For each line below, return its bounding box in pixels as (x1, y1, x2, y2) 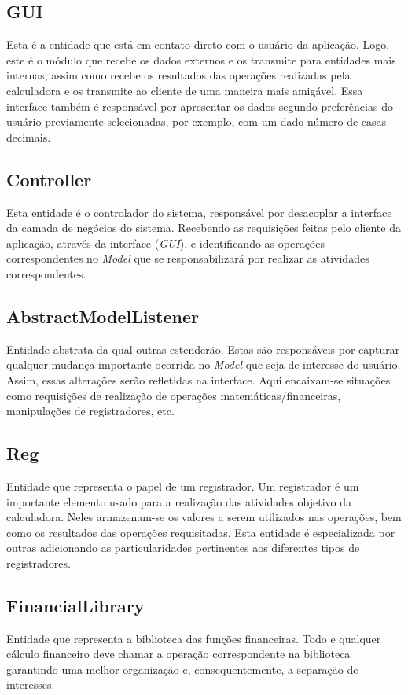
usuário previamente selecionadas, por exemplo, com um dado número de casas (6, 113, 387, 130)
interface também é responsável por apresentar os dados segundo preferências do (6, 97, 393, 114)
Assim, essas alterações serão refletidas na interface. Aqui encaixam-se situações (6, 371, 391, 388)
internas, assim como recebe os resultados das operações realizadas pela (6, 67, 351, 83)
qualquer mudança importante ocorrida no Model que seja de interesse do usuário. (6, 356, 401, 373)
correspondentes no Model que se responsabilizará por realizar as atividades (6, 250, 369, 267)
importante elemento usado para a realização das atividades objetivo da (6, 493, 352, 509)
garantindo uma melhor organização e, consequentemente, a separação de (6, 660, 358, 677)
